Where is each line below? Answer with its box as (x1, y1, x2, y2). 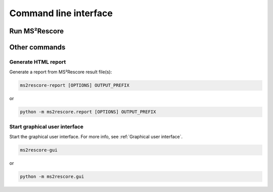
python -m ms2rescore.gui (20, 173, 84, 179)
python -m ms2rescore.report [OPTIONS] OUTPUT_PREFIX (20, 109, 156, 115)
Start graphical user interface (9, 123, 83, 130)
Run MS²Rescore (9, 27, 64, 35)
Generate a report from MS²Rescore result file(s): (9, 69, 112, 75)
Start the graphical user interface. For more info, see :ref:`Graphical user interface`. (9, 134, 183, 140)
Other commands (9, 43, 66, 52)
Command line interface (9, 8, 113, 19)
